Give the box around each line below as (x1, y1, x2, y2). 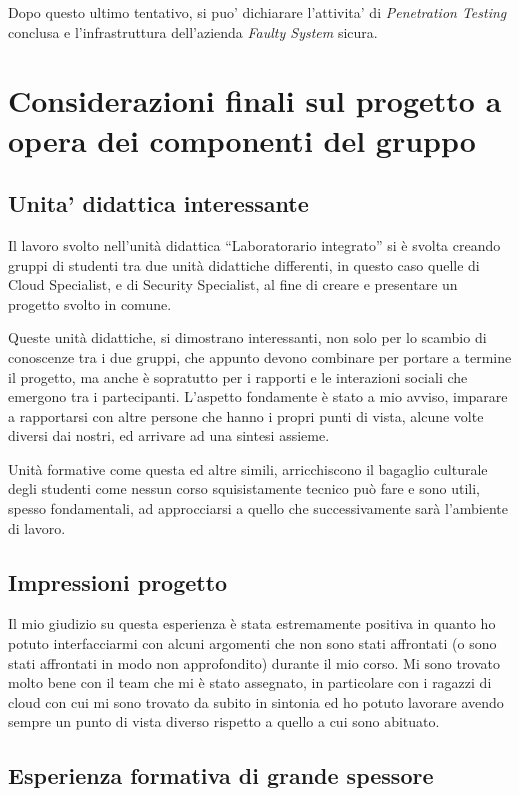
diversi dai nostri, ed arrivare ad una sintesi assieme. (8, 425, 330, 446)
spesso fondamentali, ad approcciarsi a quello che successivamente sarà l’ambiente (8, 498, 509, 519)
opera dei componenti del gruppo (8, 119, 476, 160)
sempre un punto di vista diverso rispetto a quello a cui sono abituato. (8, 711, 440, 732)
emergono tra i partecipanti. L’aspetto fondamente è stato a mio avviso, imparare (8, 386, 508, 407)
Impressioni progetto (8, 566, 228, 597)
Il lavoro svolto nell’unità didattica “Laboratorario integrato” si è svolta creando (8, 234, 501, 255)
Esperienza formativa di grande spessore (8, 760, 434, 791)
